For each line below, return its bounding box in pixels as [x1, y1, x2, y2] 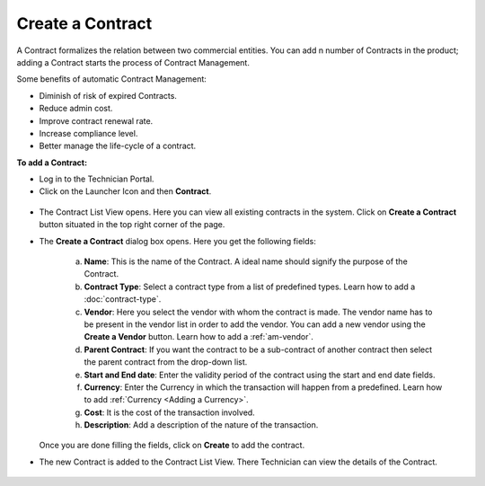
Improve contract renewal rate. [39, 115, 154, 126]
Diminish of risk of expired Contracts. [39, 90, 177, 101]
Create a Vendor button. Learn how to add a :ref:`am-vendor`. [84, 331, 314, 342]
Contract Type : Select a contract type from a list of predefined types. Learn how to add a [84, 281, 416, 292]
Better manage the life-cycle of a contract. [39, 140, 197, 152]
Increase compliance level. [39, 128, 138, 138]
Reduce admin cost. [39, 103, 113, 114]
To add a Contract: [16, 157, 88, 168]
